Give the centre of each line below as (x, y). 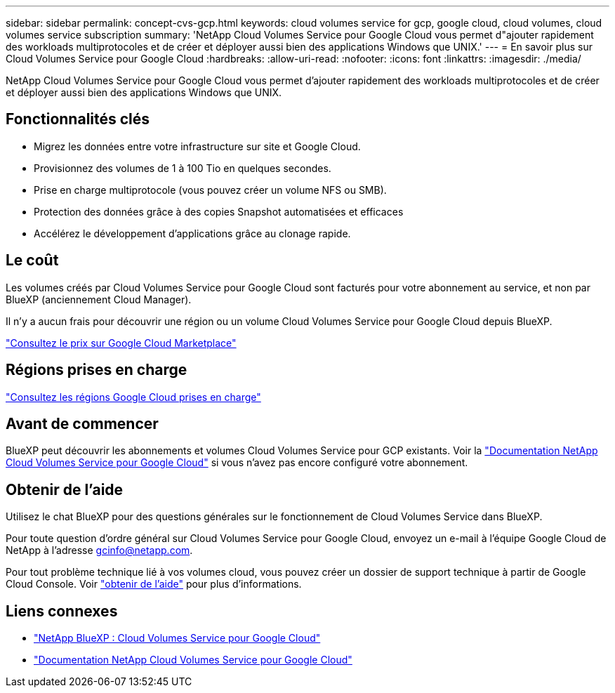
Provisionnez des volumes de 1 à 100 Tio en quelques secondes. (183, 168)
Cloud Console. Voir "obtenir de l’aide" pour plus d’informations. (154, 584)
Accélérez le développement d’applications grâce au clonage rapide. (192, 233)
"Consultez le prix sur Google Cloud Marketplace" (121, 343)
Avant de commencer (82, 423)
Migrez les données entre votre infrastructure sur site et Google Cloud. (197, 146)
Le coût (32, 260)
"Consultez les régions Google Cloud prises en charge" (133, 397)
